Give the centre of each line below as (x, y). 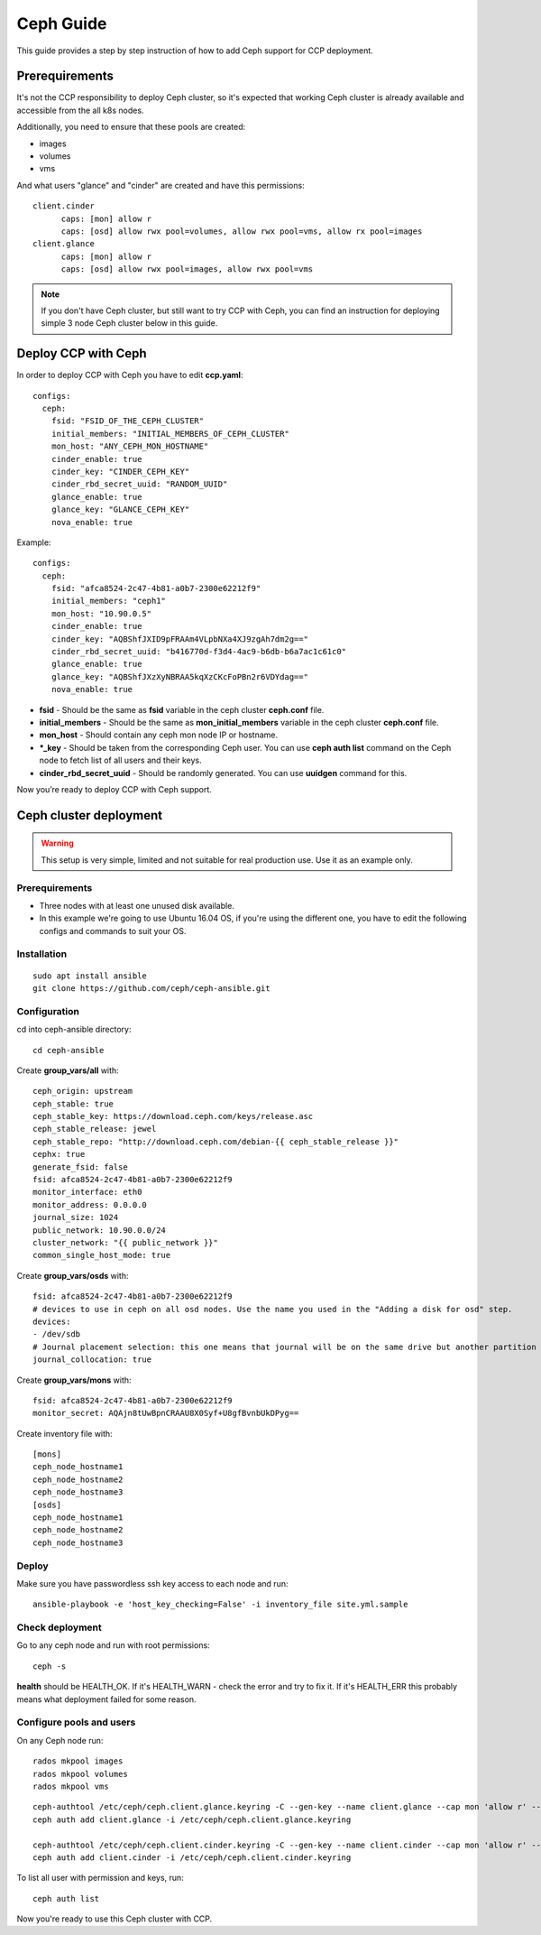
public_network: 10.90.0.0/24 (100, 1230)
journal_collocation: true (92, 1360)
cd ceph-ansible (69, 1050)
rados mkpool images (78, 1761)
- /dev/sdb (57, 1334)
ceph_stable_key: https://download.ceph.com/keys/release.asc (173, 1116)
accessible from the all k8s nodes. (80, 110)
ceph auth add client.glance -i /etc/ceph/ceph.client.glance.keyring (192, 1819)
